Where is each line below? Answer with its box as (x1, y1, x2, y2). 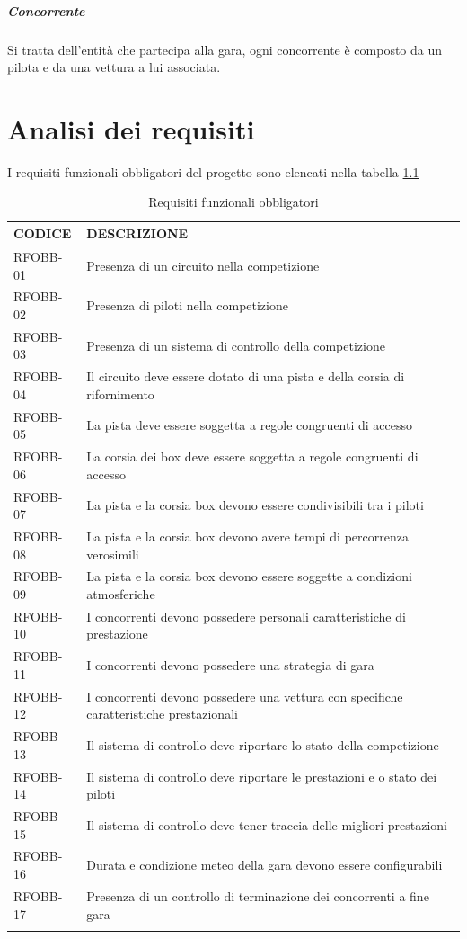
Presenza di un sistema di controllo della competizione (86, 335, 385, 354)
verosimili (86, 544, 139, 563)
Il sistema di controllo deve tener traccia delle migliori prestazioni (86, 815, 448, 834)
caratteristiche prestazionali (86, 704, 238, 723)
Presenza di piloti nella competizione (86, 296, 288, 315)
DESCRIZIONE (86, 224, 189, 243)
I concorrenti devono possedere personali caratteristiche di (86, 606, 406, 625)
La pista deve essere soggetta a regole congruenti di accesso (86, 416, 413, 434)
